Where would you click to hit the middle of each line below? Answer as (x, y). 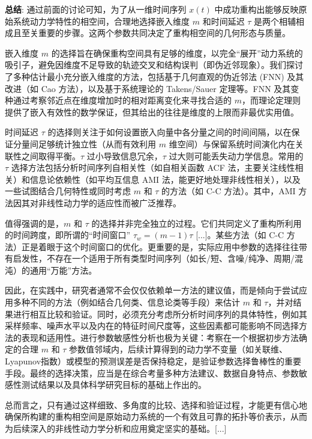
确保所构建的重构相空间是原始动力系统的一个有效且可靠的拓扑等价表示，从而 (156, 416)
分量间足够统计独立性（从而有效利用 (84, 143)
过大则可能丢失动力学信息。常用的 (236, 155)
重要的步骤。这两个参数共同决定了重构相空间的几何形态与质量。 (164, 33)
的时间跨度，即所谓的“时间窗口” (68, 235)
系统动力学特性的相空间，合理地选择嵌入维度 (101, 21)
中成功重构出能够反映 (256, 9)
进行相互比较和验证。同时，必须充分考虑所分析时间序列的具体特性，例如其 (160, 314)
